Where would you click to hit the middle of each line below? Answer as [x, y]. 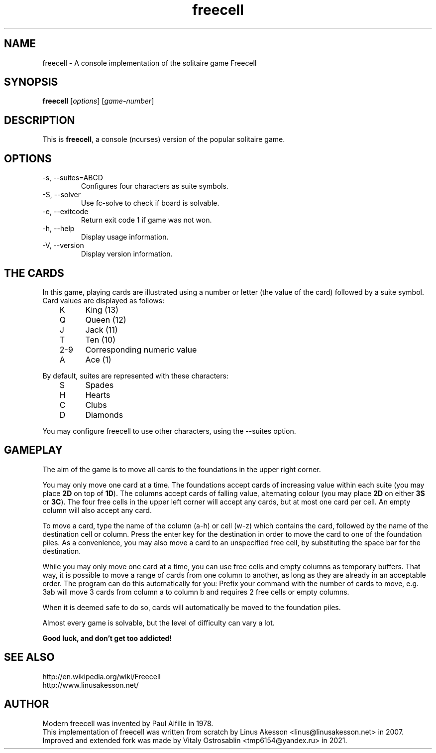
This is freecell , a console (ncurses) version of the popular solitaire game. [164, 139]
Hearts [98, 395]
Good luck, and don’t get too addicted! [107, 638]
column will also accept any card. [97, 510]
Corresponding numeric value [141, 349]
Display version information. [127, 254]
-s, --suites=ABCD [73, 178]
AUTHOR [27, 704]
